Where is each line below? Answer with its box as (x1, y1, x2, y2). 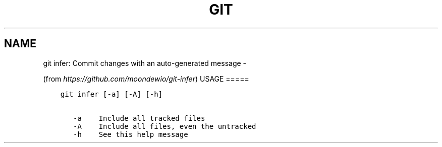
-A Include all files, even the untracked (73, 122, 256, 130)
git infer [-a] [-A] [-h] (60, 90, 163, 98)
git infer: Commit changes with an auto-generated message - (43, 58, 247, 67)
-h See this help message (73, 130, 188, 138)
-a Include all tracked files (73, 114, 205, 122)
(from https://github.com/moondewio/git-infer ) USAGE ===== (43, 74, 249, 83)
